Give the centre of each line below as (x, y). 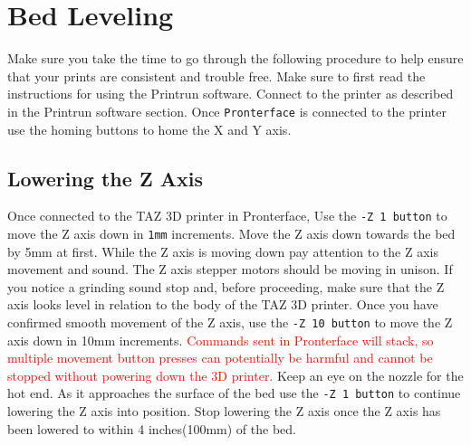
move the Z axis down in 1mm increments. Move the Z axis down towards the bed (231, 234)
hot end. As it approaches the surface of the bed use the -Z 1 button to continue (234, 393)
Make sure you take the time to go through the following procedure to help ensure (235, 58)
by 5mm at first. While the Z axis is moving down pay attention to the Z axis (223, 251)
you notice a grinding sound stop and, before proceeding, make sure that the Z (226, 286)
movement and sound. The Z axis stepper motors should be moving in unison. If (230, 269)
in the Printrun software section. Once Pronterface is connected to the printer (227, 111)
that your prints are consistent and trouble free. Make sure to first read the (216, 76)
